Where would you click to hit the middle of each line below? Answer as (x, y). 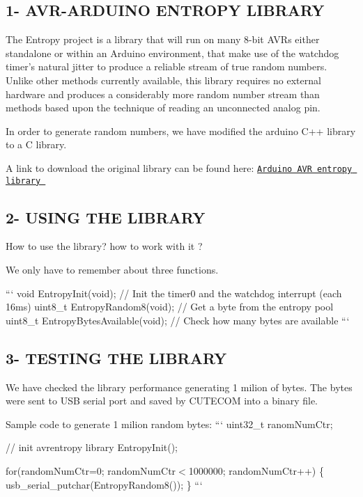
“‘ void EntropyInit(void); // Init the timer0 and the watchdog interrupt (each (174, 293)
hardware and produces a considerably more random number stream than (163, 94)
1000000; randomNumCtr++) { (256, 471)
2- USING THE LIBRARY (106, 217)
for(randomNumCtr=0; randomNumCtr (91, 471)
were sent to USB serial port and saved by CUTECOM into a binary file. (162, 401)
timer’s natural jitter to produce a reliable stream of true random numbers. (167, 66)
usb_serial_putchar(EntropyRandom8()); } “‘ (104, 484)
